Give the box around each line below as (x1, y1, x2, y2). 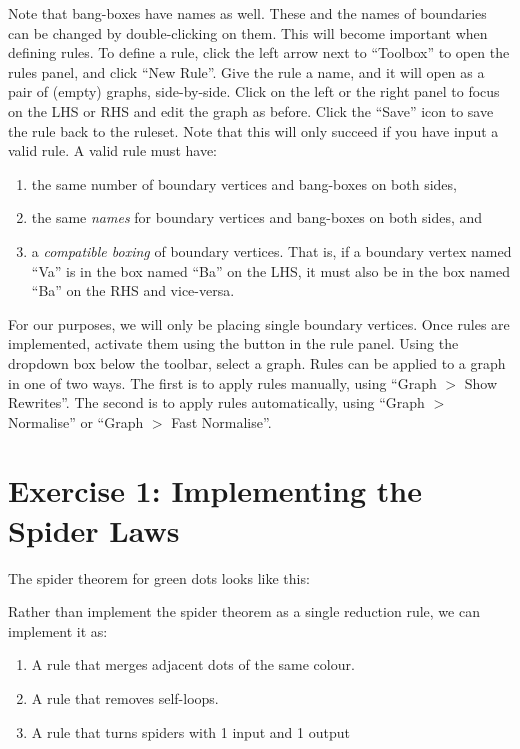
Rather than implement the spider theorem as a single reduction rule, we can (8, 601, 480, 622)
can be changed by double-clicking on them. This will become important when (8, 22, 488, 43)
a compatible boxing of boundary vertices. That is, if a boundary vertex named (31, 240, 512, 261)
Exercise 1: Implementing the (8, 470, 422, 511)
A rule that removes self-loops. (31, 687, 219, 708)
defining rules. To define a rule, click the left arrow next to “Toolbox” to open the (8, 42, 510, 63)
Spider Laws (8, 509, 180, 550)
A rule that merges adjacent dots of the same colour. (31, 654, 355, 675)
